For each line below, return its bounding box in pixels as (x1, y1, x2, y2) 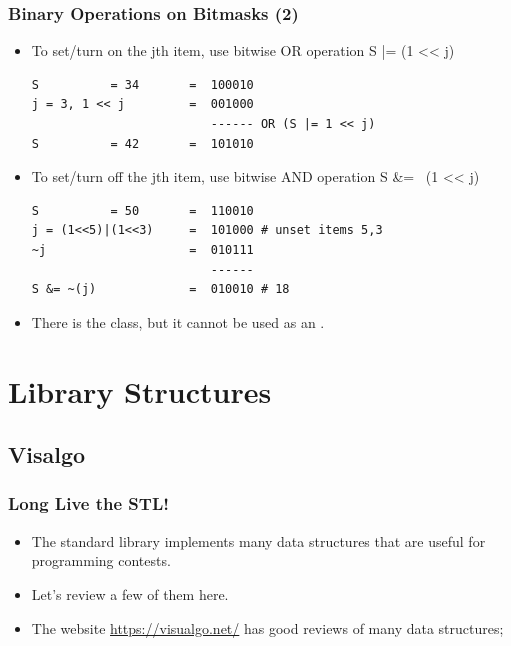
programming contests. (31, 550, 171, 571)
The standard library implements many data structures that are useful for (31, 530, 486, 551)
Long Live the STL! (8, 491, 169, 516)
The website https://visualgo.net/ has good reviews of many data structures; (31, 617, 504, 638)
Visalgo (8, 439, 86, 470)
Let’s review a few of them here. (31, 583, 229, 604)
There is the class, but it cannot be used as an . (31, 311, 325, 332)
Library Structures (8, 370, 272, 411)
